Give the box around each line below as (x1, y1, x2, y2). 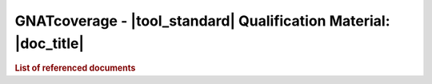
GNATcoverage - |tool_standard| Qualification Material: (14, 12, 390, 30)
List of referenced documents (14, 62, 136, 74)
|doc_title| (14, 34, 84, 52)
